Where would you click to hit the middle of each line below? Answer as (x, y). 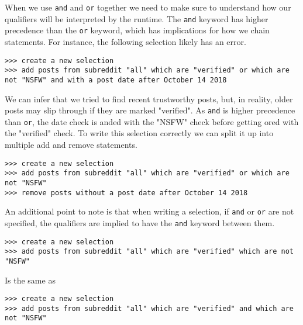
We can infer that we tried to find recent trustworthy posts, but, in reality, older (149, 98)
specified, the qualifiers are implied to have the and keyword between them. (140, 222)
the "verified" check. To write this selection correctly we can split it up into (139, 133)
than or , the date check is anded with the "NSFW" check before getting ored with (152, 121)
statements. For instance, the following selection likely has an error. (125, 41)
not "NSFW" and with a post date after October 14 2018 (116, 80)
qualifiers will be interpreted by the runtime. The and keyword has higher (137, 18)
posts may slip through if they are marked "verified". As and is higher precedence (150, 110)
